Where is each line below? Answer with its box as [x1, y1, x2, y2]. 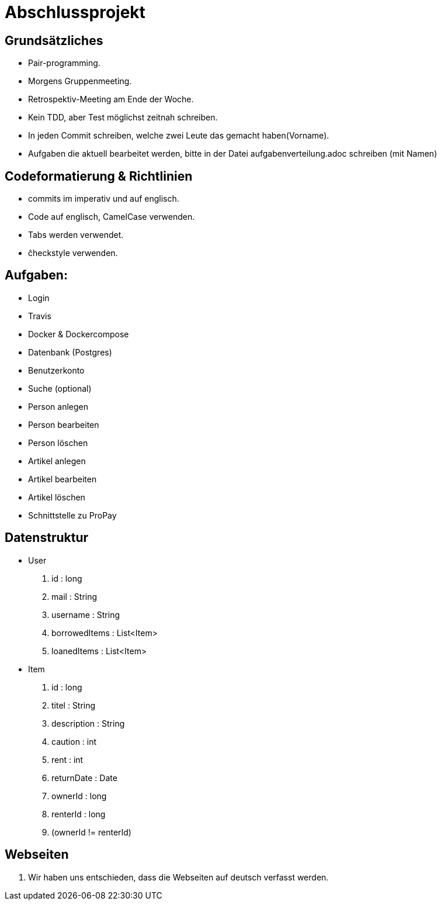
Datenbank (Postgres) [28, 347, 112, 357]
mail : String [51, 591, 98, 602]
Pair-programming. [28, 58, 100, 68]
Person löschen [28, 437, 88, 448]
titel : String [51, 700, 96, 710]
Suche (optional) [28, 383, 92, 393]
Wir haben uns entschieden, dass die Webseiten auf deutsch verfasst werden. [28, 872, 329, 882]
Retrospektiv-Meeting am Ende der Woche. [28, 94, 194, 105]
